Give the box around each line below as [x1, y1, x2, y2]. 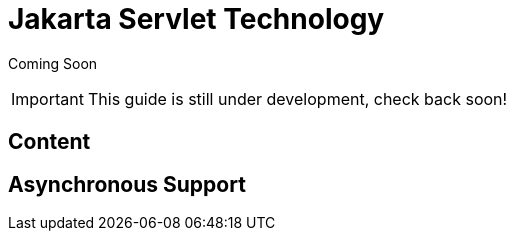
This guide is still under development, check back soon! [87, 88, 508, 109]
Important [11, 88, 84, 109]
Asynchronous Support [8, 171, 246, 197]
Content [8, 129, 91, 155]
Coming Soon [8, 54, 98, 72]
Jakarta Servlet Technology [8, 2, 385, 36]
